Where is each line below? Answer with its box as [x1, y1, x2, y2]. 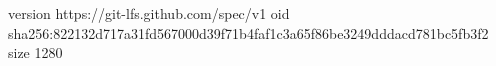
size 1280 [8, 42, 63, 63]
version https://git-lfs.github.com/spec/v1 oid [8, 3, 290, 23]
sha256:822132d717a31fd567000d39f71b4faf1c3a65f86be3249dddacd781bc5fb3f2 [8, 22, 489, 43]
